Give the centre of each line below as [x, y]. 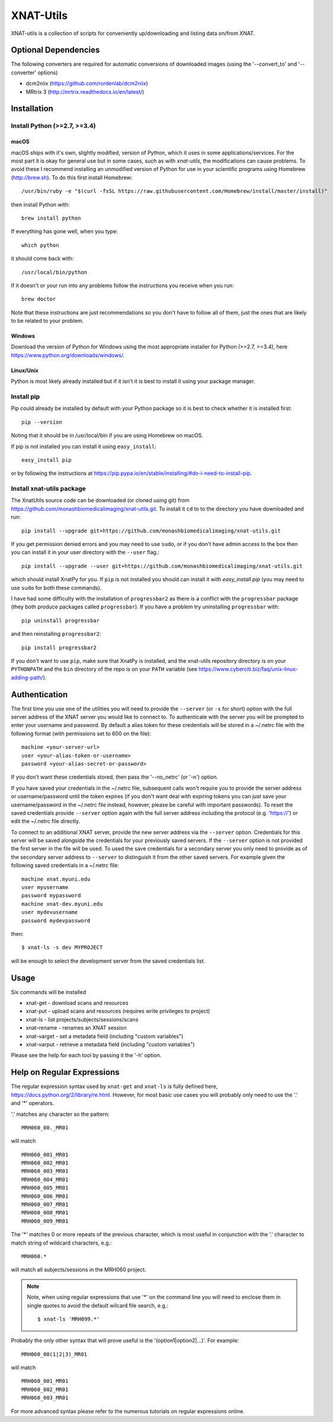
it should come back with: [42, 259]
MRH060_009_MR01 [45, 1221]
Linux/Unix [25, 370]
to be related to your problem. [47, 321]
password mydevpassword [56, 921]
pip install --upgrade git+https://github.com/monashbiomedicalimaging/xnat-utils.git [151, 531]
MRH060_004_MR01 [45, 1179]
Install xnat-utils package [48, 488]
